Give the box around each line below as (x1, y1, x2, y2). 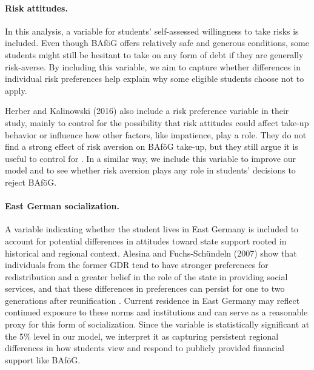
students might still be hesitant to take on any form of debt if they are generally (5, 48, 304, 61)
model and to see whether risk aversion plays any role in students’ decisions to (5, 164, 296, 177)
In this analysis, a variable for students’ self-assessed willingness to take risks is (5, 24, 299, 37)
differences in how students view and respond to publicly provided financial (5, 341, 284, 354)
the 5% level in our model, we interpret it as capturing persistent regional (5, 329, 279, 342)
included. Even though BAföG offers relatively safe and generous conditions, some (5, 36, 309, 49)
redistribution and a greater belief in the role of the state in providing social (5, 270, 288, 283)
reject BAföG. (5, 175, 57, 188)
